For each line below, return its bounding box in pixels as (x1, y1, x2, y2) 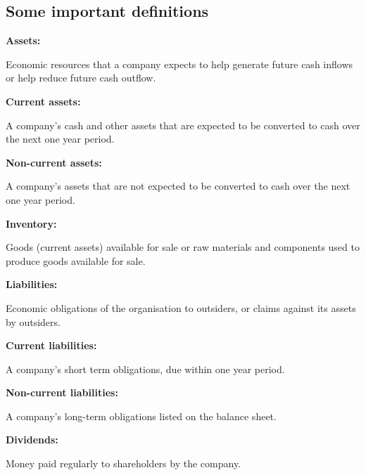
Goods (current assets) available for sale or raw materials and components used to (6, 240, 360, 254)
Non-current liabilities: (6, 385, 118, 400)
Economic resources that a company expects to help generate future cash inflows (6, 56, 353, 71)
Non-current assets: (6, 155, 102, 169)
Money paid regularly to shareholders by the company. (6, 456, 241, 471)
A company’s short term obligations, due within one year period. (6, 361, 285, 376)
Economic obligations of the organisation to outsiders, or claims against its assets (6, 300, 356, 315)
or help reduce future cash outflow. (6, 70, 156, 85)
